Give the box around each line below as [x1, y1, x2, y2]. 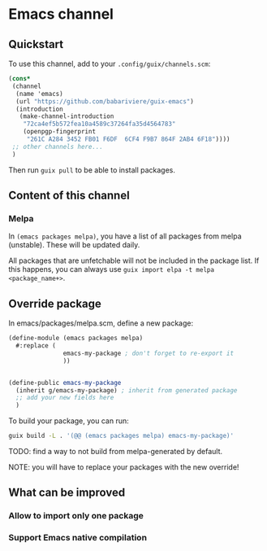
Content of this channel [8, 189, 130, 203]
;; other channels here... [11, 142, 104, 151]
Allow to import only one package [8, 510, 144, 522]
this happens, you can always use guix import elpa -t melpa [8, 265, 215, 274]
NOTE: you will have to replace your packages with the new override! [8, 462, 239, 472]
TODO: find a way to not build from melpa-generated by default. [8, 447, 223, 456]
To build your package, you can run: [8, 416, 129, 426]
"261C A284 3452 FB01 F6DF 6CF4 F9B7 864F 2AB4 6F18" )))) [26, 135, 230, 143]
